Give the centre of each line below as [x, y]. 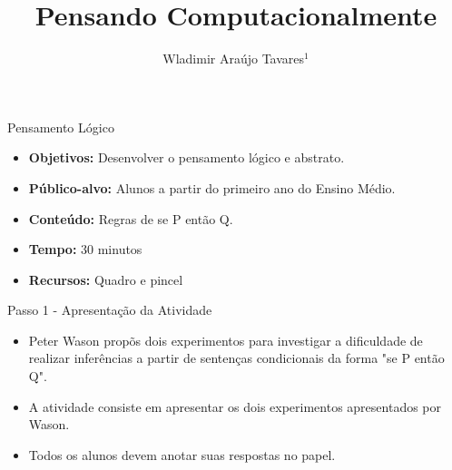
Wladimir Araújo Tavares [234, 59]
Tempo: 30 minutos [85, 249]
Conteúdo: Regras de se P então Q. [131, 218]
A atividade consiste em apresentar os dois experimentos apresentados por [235, 406]
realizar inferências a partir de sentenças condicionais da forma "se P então [236, 358]
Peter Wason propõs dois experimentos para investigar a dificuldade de [226, 340]
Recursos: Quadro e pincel [106, 279]
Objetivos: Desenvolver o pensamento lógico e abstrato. [187, 157]
